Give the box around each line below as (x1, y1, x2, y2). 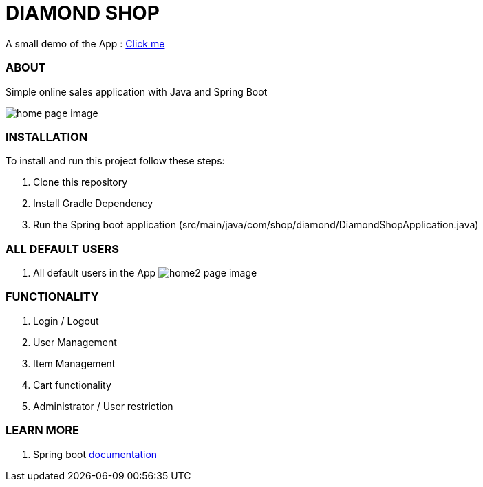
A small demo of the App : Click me (6, 37, 165, 50)
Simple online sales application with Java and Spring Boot (6, 85, 268, 98)
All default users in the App (33, 267, 156, 279)
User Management (33, 336, 117, 348)
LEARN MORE (6, 423, 80, 437)
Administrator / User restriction (33, 400, 173, 412)
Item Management (33, 357, 116, 369)
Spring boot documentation (33, 448, 158, 460)
